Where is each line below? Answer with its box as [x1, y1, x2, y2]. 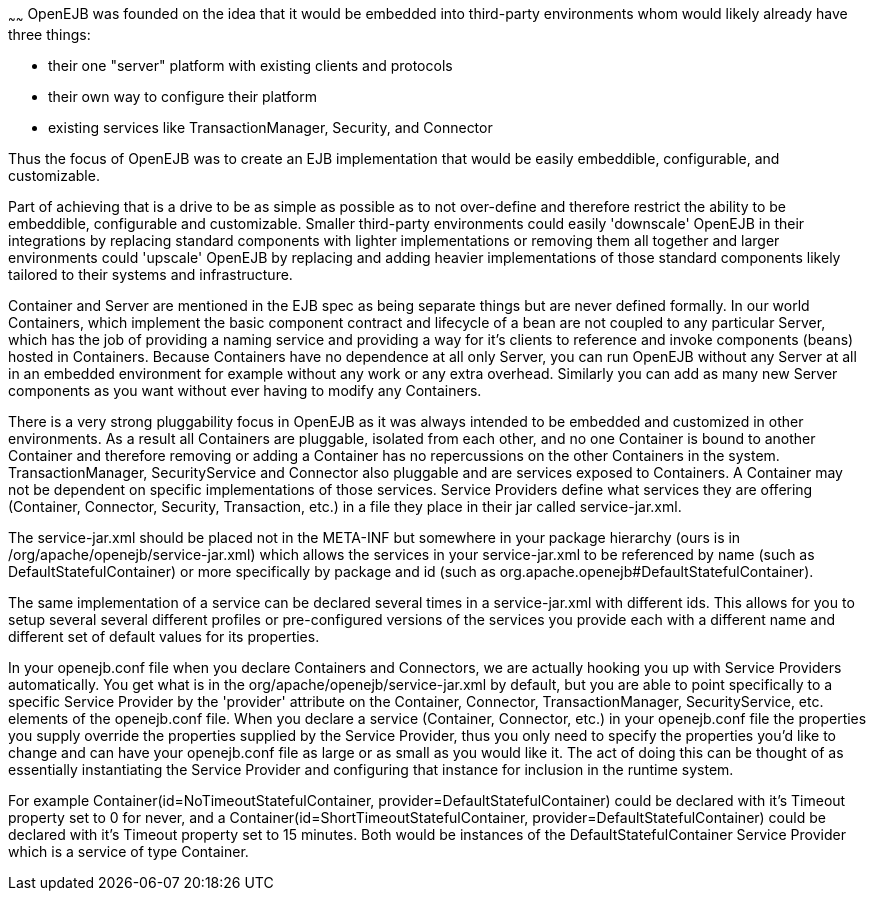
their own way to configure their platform [48, 87, 317, 105]
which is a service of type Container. [8, 842, 249, 860]
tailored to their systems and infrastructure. [8, 265, 293, 283]
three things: [8, 25, 91, 43]
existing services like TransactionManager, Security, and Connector [48, 118, 493, 136]
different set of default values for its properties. [8, 627, 320, 645]
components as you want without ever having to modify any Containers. [8, 381, 482, 399]
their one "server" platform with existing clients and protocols [48, 56, 453, 74]
